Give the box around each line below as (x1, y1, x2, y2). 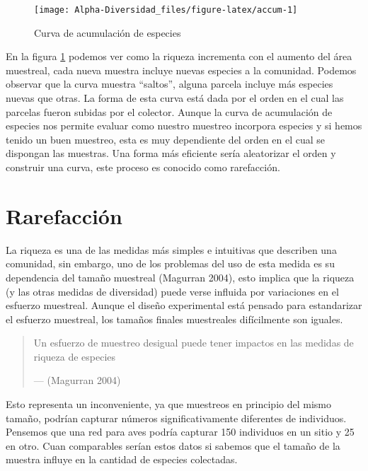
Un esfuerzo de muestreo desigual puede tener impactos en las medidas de (33, 335, 354, 350)
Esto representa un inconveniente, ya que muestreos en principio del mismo (6, 397, 331, 412)
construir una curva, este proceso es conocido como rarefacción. (6, 160, 280, 174)
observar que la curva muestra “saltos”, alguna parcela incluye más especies (6, 76, 333, 91)
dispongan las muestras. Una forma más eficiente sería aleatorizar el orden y (6, 146, 336, 161)
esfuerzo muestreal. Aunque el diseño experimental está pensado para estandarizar (6, 298, 362, 313)
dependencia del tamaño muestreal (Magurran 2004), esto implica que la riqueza (6, 269, 355, 284)
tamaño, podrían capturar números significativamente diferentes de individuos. (6, 410, 347, 425)
